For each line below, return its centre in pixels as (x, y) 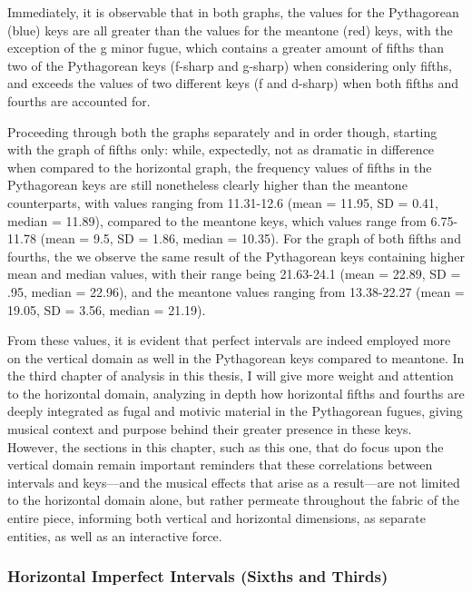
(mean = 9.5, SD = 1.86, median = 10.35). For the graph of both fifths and (251, 238)
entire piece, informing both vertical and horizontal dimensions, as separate (216, 518)
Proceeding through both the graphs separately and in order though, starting (222, 131)
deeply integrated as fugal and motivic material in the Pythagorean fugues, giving (235, 411)
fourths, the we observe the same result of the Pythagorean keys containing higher (236, 256)
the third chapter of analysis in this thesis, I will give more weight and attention (231, 376)
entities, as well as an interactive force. (115, 535)
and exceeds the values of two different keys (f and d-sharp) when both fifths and (233, 83)
